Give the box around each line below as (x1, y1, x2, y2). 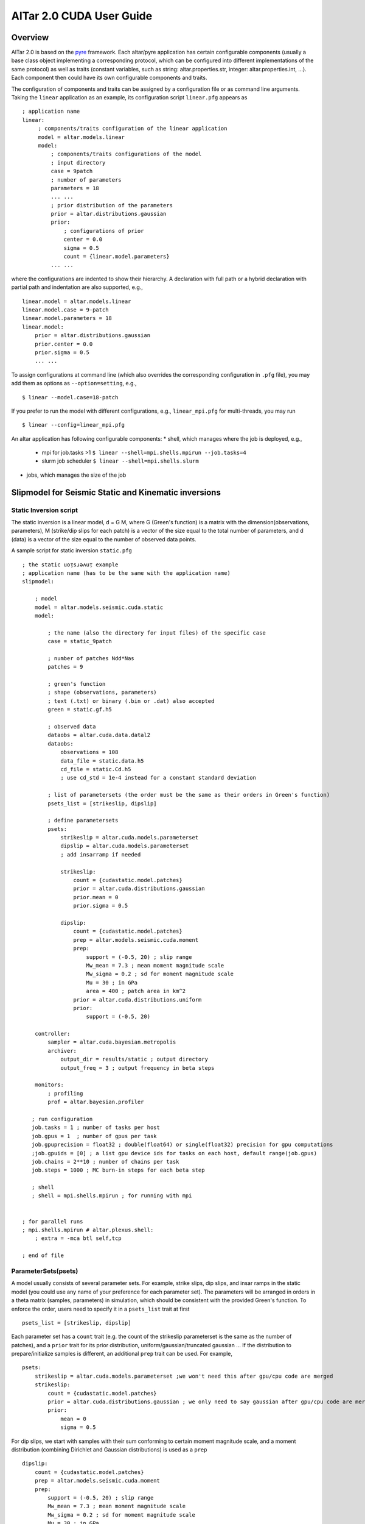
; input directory (50, 159, 106, 166)
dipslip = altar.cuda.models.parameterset (60, 842, 189, 850)
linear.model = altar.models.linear (22, 297, 131, 305)
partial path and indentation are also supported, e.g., (11, 283, 143, 291)
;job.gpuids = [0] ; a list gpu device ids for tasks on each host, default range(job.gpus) (31, 1150, 318, 1156)
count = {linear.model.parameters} (63, 253, 170, 260)
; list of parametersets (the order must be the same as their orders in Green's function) (47, 791, 330, 799)
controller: (34, 1030, 71, 1038)
